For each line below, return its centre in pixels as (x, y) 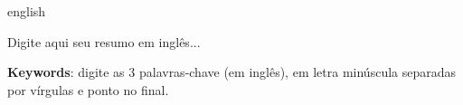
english (27, 11)
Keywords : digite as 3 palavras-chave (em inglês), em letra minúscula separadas (232, 72)
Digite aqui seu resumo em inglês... (104, 41)
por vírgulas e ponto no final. (88, 89)
